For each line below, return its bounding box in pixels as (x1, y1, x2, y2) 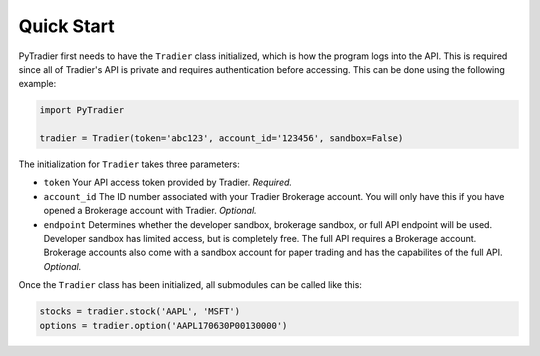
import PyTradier (39, 105, 125, 116)
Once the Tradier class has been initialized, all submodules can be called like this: (18, 279, 362, 291)
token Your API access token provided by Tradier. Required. (43, 176, 293, 189)
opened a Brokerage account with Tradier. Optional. (43, 205, 257, 217)
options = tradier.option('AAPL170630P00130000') (39, 320, 288, 331)
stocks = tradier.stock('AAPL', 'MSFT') (39, 306, 240, 317)
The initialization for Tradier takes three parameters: (18, 158, 240, 170)
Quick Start (18, 15, 115, 37)
